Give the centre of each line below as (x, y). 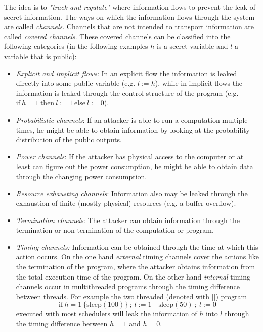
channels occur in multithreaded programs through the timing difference (128, 286)
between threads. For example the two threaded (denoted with (113, 296)
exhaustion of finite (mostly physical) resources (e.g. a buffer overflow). (126, 203)
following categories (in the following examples (76, 46)
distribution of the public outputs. (69, 140)
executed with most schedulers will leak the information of (106, 314)
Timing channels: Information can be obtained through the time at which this (137, 246)
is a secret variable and (192, 46)
